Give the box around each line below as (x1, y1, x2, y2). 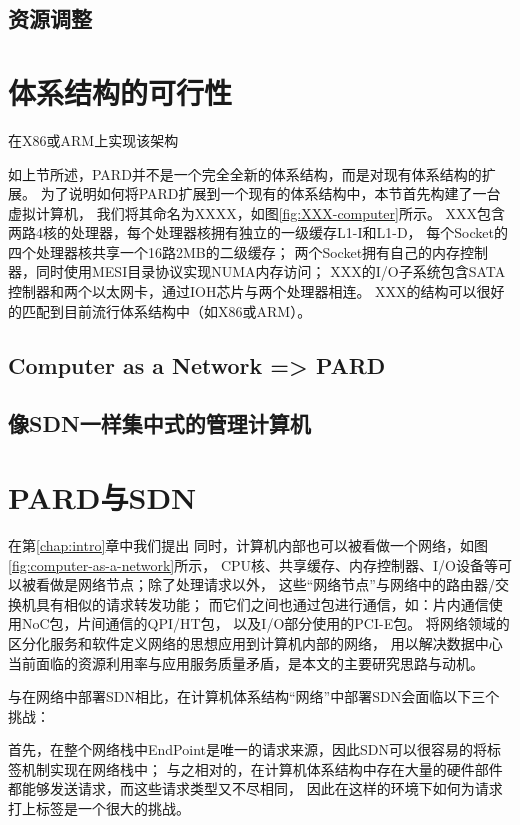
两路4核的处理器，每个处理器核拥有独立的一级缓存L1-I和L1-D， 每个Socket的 (8, 222, 508, 243)
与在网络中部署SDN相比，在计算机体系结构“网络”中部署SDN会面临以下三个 (8, 686, 500, 707)
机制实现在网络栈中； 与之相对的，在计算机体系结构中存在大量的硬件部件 (21, 758, 503, 779)
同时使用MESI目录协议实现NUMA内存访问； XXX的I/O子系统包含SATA (35, 261, 506, 282)
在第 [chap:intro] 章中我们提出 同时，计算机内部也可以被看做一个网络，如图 (8, 534, 488, 555)
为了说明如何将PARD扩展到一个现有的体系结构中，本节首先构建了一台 (40, 183, 501, 204)
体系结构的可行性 (8, 71, 233, 112)
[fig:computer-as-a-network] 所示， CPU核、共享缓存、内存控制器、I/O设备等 (8, 554, 498, 575)
